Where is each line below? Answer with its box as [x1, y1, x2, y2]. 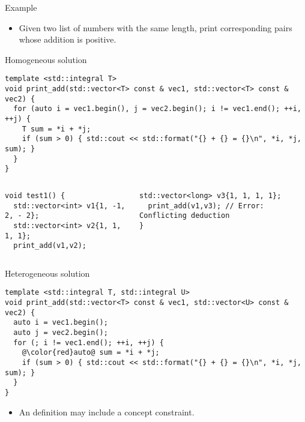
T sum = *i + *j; [22, 124, 91, 133]
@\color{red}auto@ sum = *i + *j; [22, 348, 160, 357]
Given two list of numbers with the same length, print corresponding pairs [19, 21, 292, 34]
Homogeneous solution [5, 53, 87, 65]
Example [5, 1, 37, 13]
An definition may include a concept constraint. [19, 405, 195, 418]
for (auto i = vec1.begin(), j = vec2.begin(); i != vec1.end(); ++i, [13, 104, 301, 113]
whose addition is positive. [19, 33, 116, 46]
